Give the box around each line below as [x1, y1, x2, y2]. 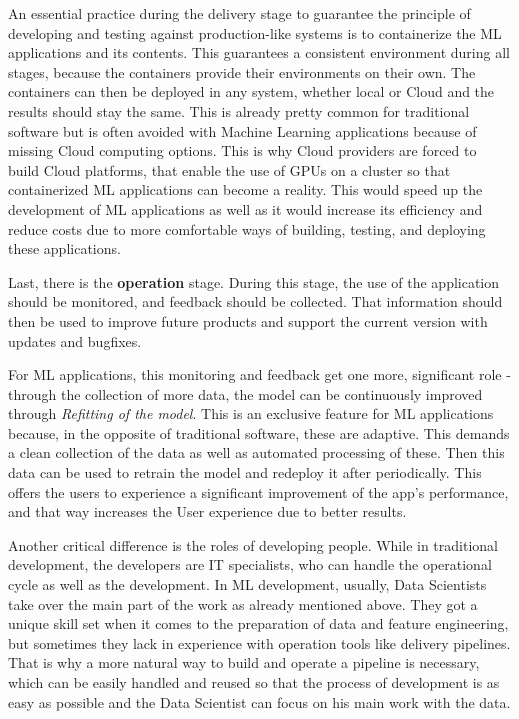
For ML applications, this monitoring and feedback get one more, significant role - [8, 364, 511, 385]
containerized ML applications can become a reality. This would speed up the [8, 179, 483, 200]
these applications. [8, 238, 121, 259]
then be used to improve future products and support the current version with [8, 310, 488, 331]
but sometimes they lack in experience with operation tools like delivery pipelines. [8, 632, 511, 653]
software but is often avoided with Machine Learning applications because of [8, 120, 477, 141]
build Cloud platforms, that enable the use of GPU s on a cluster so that [8, 159, 451, 180]
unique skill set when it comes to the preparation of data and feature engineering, [8, 613, 509, 634]
